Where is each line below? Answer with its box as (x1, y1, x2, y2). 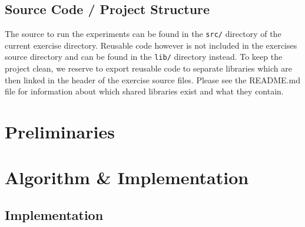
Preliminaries (5, 120, 115, 144)
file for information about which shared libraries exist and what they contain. (5, 85, 284, 97)
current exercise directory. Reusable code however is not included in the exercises (5, 39, 297, 51)
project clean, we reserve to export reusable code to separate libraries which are (5, 62, 292, 74)
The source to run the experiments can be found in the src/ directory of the (5, 28, 281, 40)
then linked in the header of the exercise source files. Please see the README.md (5, 73, 300, 86)
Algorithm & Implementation (5, 165, 249, 189)
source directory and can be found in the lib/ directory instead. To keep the (5, 50, 283, 63)
